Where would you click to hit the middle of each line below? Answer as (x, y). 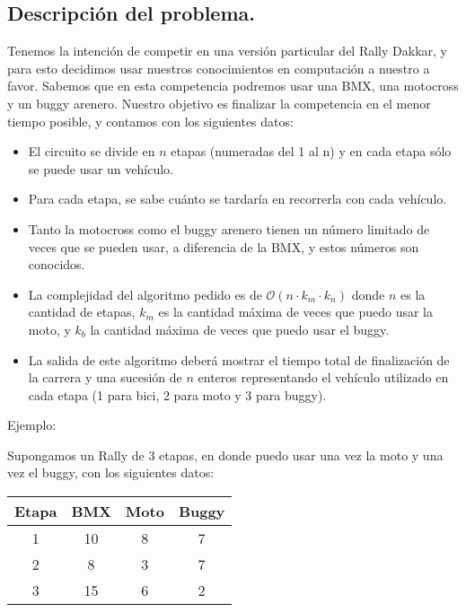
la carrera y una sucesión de (105, 377)
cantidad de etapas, (82, 312)
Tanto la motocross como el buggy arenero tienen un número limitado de (229, 228)
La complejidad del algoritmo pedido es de (145, 294)
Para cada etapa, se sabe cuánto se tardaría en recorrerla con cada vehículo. (237, 199)
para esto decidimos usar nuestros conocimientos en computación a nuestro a (219, 68)
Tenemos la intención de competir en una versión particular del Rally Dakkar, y (227, 51)
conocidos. (57, 264)
